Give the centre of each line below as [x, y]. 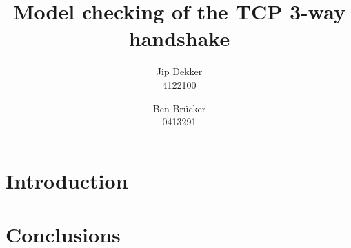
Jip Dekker [179, 71]
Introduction [67, 180]
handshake [179, 38]
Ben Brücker [179, 108]
